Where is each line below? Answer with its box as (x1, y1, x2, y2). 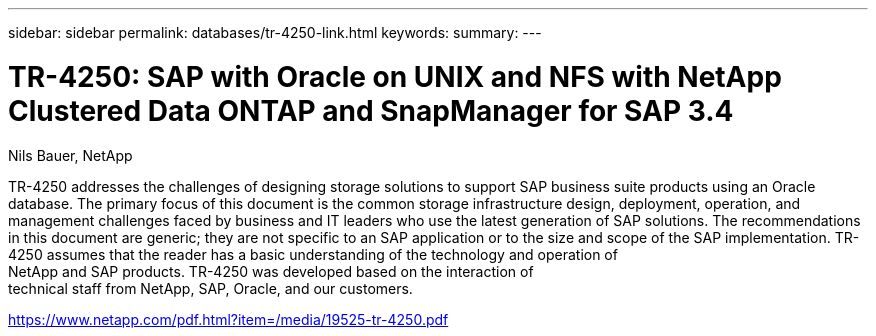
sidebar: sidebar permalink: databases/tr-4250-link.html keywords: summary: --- (8, 24, 542, 41)
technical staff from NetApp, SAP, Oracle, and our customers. (8, 279, 413, 297)
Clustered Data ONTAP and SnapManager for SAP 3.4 (8, 93, 734, 128)
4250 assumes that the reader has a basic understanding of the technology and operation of (8, 245, 618, 263)
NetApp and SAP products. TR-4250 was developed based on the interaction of (8, 262, 534, 280)
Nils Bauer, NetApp (8, 146, 133, 164)
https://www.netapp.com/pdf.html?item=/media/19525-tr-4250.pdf (8, 310, 449, 328)
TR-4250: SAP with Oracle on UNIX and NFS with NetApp (8, 59, 782, 94)
